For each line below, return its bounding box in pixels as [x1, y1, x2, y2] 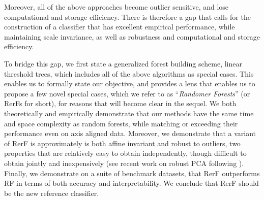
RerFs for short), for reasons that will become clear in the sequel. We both [4, 98, 237, 109]
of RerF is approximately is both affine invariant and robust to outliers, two [4, 138, 241, 148]
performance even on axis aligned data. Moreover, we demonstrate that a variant [4, 128, 256, 139]
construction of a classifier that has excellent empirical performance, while [4, 21, 235, 32]
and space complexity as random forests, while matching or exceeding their [4, 118, 238, 128]
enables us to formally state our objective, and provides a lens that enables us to [4, 78, 255, 89]
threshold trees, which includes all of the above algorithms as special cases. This [4, 68, 254, 79]
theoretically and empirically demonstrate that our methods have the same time [4, 108, 254, 118]
